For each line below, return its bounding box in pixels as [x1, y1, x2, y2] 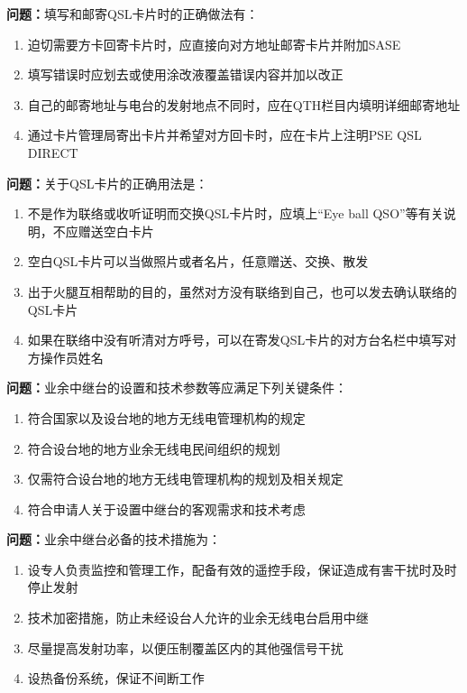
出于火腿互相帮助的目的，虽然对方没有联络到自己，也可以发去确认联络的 [27, 282, 457, 300]
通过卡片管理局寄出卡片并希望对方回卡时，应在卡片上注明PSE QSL [27, 125, 422, 144]
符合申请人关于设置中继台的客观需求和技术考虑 [27, 499, 306, 518]
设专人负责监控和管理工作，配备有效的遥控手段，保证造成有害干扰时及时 [27, 559, 457, 578]
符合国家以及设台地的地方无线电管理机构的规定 [27, 408, 306, 427]
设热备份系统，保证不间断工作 [27, 669, 205, 688]
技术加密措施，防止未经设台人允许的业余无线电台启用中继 [27, 608, 369, 627]
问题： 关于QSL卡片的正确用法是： [6, 173, 208, 192]
